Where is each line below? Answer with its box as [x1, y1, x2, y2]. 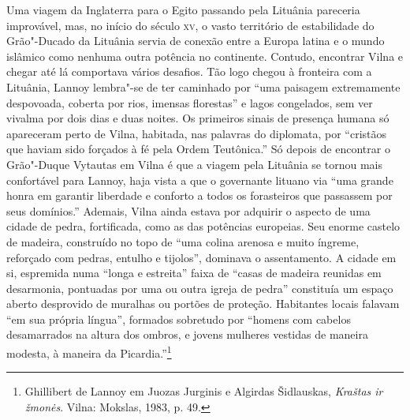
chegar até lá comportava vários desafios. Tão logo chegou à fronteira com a [6, 63, 372, 80]
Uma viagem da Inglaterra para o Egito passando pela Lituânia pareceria [6, 2, 360, 17]
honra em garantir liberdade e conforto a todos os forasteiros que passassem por [6, 187, 393, 204]
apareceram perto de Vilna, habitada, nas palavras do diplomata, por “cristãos [6, 125, 387, 141]
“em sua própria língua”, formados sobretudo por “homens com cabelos [6, 310, 351, 327]
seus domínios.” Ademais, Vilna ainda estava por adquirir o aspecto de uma [6, 202, 371, 219]
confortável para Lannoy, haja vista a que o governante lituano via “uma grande [6, 171, 393, 188]
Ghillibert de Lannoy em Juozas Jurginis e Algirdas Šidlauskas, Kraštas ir [24, 383, 383, 399]
